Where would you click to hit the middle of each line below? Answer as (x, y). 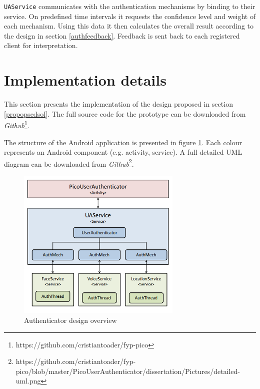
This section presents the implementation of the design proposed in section (118, 104)
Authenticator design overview (70, 320)
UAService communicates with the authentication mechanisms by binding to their (130, 6)
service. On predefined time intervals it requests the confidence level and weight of (130, 16)
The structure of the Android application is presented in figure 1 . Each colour (123, 142)
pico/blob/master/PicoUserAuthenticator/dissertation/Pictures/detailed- (128, 371)
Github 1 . (17, 124)
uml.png (28, 381)
